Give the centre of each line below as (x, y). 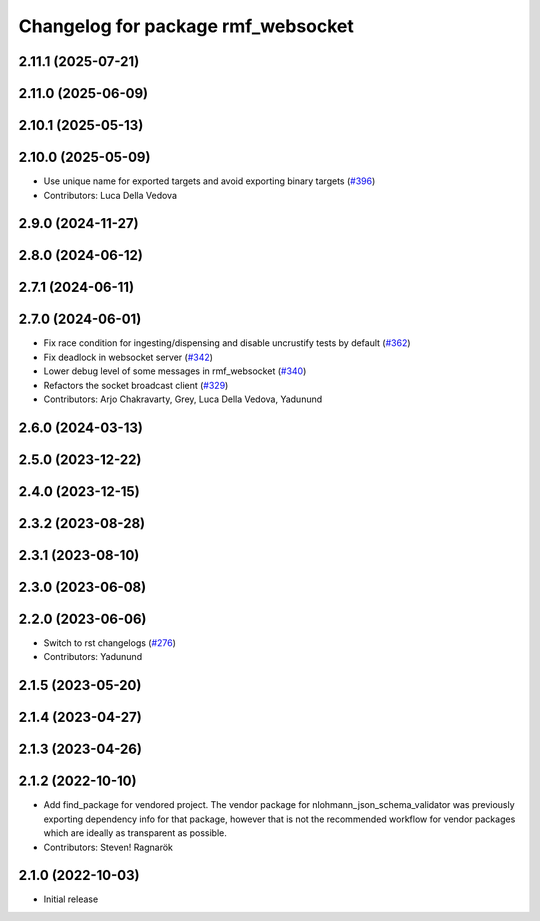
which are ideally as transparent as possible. (135, 833)
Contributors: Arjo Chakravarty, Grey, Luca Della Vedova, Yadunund (183, 399)
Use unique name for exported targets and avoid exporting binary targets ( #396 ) (209, 181)
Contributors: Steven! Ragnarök (108, 847)
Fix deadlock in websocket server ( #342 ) (128, 357)
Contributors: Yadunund (93, 657)
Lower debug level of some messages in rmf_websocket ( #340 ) (175, 371)
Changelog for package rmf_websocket (186, 26)
